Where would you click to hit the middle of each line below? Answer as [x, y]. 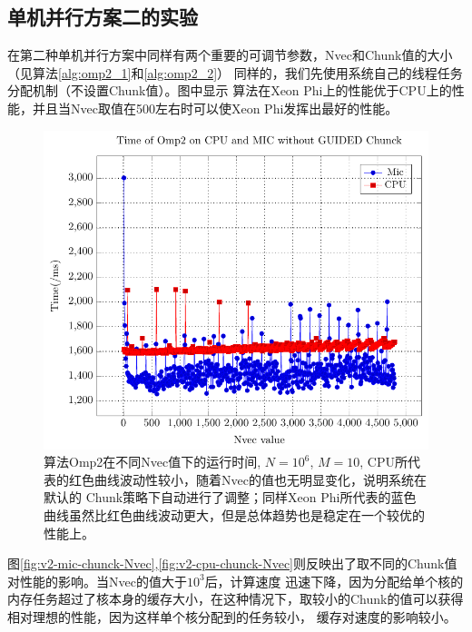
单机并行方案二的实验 [103, 17]
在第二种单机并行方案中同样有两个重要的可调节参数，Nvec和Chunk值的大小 [230, 55]
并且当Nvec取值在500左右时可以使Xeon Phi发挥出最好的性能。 [215, 108]
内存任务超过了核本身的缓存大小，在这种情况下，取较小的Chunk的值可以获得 [236, 599]
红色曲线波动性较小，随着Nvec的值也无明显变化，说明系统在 [247, 479]
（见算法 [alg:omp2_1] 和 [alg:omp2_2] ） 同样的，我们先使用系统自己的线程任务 [235, 72]
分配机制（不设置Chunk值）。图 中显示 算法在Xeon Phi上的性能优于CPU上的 [230, 90]
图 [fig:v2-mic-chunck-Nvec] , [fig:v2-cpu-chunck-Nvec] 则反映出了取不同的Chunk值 [232, 563]
